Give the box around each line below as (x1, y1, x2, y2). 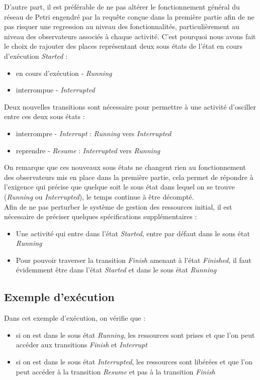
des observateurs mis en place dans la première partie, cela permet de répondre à (4, 171, 253, 182)
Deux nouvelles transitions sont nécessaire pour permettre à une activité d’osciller (4, 101, 256, 112)
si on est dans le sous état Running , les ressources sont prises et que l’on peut (16, 329, 255, 340)
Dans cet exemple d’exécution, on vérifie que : (4, 313, 146, 323)
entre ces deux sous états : (4, 111, 85, 122)
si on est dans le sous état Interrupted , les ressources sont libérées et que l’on (16, 356, 253, 367)
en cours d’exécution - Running (16, 67, 112, 78)
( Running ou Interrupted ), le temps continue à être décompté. (4, 191, 194, 202)
